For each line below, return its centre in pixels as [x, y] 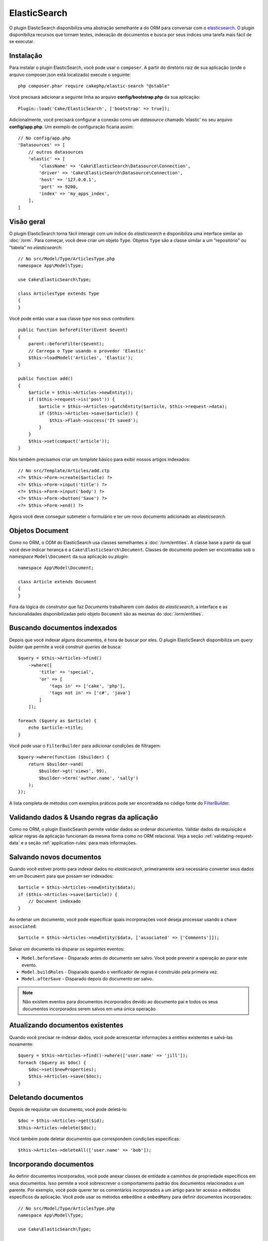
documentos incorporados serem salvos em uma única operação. [90, 1009]
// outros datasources [56, 152]
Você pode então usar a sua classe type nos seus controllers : [72, 319]
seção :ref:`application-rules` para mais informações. [82, 843]
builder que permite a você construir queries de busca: [65, 647]
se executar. [22, 42]
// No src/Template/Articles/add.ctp [64, 471]
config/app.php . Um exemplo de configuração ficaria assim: [71, 127]
